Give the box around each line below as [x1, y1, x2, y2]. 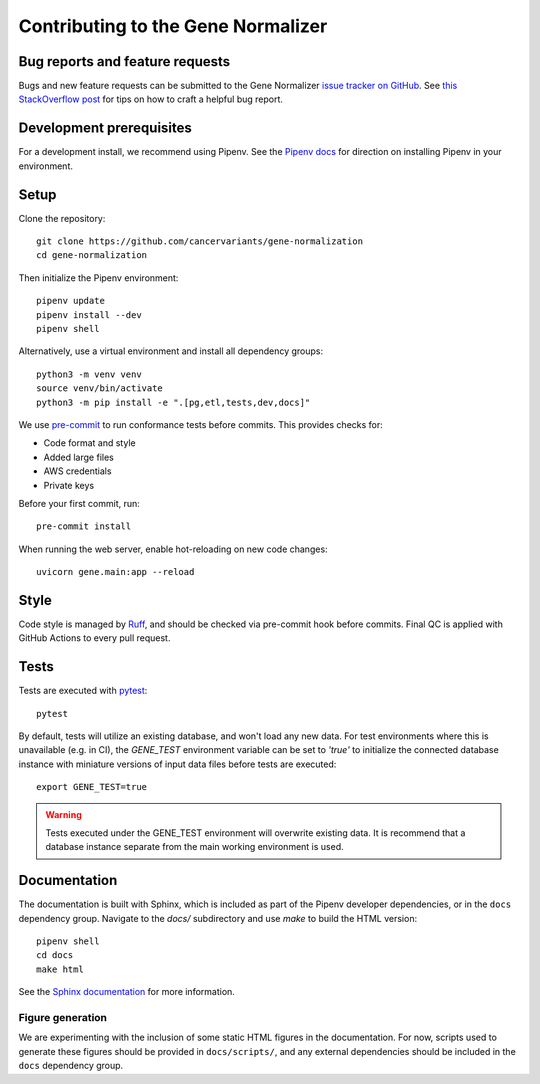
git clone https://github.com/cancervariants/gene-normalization [36, 236, 364, 247]
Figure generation [18, 1011, 108, 1025]
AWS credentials [43, 465, 112, 477]
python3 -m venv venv [36, 368, 142, 380]
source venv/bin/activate [36, 383, 164, 394]
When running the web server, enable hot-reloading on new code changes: [18, 543, 329, 555]
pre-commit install [36, 521, 132, 532]
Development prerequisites [18, 120, 192, 137]
